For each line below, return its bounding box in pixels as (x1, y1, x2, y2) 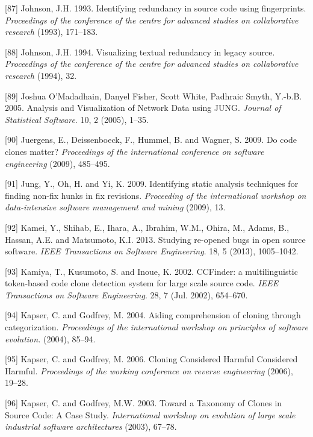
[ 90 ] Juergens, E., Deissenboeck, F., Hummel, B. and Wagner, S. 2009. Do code (5, 133, 297, 146)
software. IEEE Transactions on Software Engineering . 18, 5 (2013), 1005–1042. (5, 245, 299, 257)
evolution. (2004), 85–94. (5, 332, 96, 345)
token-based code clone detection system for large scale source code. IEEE (5, 277, 279, 289)
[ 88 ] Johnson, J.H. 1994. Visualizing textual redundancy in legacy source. (5, 45, 275, 58)
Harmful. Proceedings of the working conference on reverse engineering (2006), (5, 364, 293, 377)
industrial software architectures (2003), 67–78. (5, 420, 177, 433)
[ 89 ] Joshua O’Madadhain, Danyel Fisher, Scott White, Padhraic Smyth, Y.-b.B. (5, 89, 302, 102)
